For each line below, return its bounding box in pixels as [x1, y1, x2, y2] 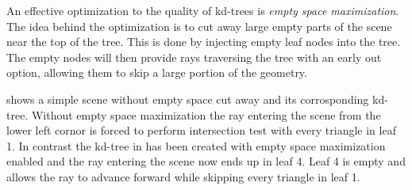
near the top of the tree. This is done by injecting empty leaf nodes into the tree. [6, 33, 401, 50]
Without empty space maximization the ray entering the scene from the [31, 106, 381, 123]
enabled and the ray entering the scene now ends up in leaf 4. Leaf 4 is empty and [6, 153, 406, 169]
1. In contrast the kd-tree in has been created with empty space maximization [6, 137, 386, 154]
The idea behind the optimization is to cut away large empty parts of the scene [6, 17, 392, 34]
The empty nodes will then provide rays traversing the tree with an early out [6, 48, 382, 65]
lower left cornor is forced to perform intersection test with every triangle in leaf [6, 122, 396, 139]
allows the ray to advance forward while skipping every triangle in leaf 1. [6, 168, 360, 184]
